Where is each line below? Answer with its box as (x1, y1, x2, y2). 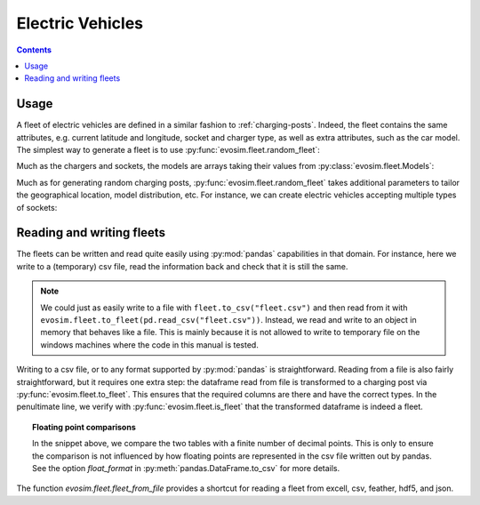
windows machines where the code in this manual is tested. (40, 339, 260, 350)
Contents (16, 44, 52, 55)
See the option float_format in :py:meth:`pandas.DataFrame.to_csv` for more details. (32, 462, 340, 473)
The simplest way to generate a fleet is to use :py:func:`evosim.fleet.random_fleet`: (16, 145, 320, 156)
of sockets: (16, 202, 58, 212)
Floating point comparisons (32, 421, 137, 432)
